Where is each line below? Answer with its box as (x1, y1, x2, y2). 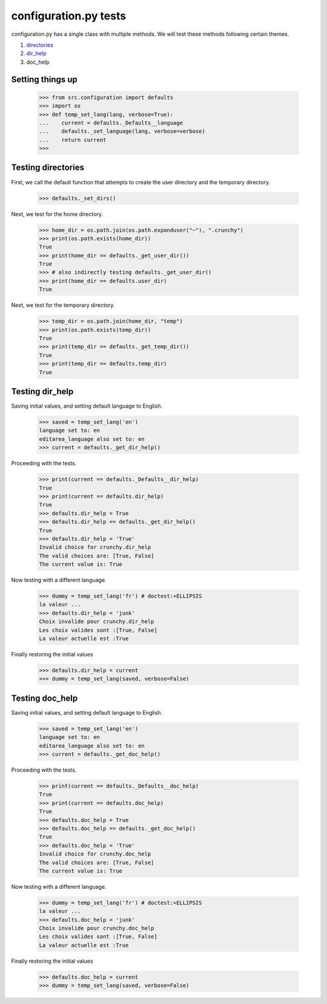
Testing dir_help (11, 386, 74, 397)
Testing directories (11, 163, 85, 173)
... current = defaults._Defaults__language (39, 119, 183, 126)
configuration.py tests (11, 9, 127, 22)
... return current (39, 136, 107, 143)
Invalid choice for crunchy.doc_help (39, 851, 151, 858)
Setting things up (11, 74, 78, 84)
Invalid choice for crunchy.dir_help (39, 544, 151, 551)
